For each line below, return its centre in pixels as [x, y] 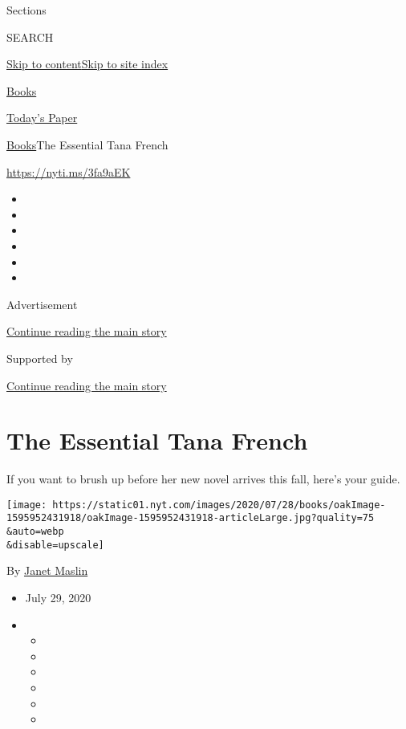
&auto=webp [35, 532]
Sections [26, 10]
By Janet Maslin [47, 570]
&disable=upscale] [55, 545]
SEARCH [30, 37]
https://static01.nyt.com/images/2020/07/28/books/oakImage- [219, 505]
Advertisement [42, 304]
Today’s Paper [42, 118]
